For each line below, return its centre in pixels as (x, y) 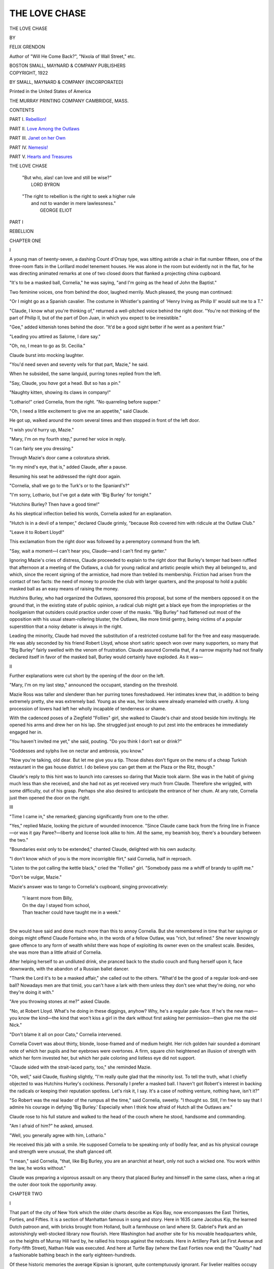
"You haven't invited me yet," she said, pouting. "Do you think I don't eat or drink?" (96, 742)
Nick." (16, 1025)
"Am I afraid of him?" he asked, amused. (52, 1126)
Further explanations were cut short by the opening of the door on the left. (87, 676)
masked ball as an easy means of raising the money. (64, 588)
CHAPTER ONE (25, 241)
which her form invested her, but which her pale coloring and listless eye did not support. (102, 1058)
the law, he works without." (38, 1168)
